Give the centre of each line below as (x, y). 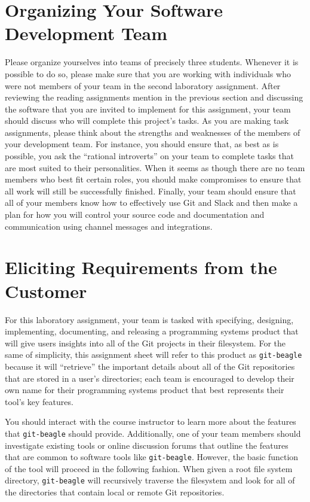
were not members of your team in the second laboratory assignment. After (143, 85)
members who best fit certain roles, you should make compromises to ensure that (153, 179)
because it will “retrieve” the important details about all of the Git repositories (150, 366)
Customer (46, 290)
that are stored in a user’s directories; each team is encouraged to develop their (150, 378)
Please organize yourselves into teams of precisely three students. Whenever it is (152, 62)
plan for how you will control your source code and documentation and (135, 215)
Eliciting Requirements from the (141, 267)
